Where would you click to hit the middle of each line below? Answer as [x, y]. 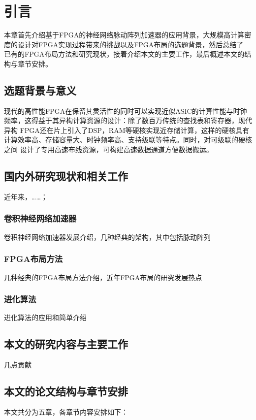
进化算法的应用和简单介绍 [45, 317]
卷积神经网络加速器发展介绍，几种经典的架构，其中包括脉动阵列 [107, 237]
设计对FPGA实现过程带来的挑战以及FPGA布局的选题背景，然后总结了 [130, 44]
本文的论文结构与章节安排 [66, 391]
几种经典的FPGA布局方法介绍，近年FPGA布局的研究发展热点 [103, 277]
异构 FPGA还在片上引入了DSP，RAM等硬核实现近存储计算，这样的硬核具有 [127, 130]
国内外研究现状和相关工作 [66, 176]
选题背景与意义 [40, 90]
